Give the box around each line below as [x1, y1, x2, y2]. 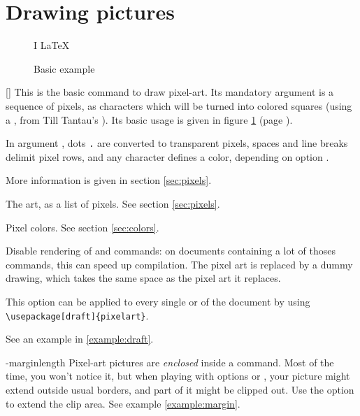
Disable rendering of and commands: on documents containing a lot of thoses [6, 243, 336, 258]
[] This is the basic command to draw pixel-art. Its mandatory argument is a [6, 85, 334, 99]
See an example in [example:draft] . [6, 331, 154, 346]
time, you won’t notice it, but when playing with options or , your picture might [6, 368, 350, 383]
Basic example [34, 61, 95, 76]
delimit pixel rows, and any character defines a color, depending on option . [6, 149, 329, 164]
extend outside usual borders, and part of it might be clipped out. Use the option [6, 382, 354, 396]
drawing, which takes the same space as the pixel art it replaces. [6, 271, 281, 285]
